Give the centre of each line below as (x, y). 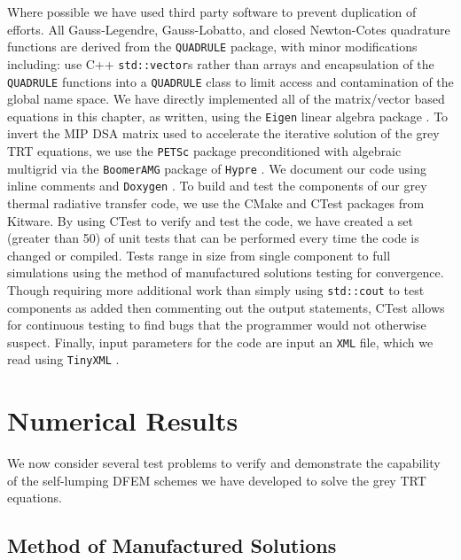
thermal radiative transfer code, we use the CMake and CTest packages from (216, 202)
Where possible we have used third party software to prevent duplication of (212, 12)
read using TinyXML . (63, 359)
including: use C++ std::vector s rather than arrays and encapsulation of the (221, 63)
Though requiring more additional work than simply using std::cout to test (216, 289)
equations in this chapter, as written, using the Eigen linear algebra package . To (228, 116)
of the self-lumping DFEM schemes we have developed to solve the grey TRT (217, 480)
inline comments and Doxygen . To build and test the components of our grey (217, 186)
